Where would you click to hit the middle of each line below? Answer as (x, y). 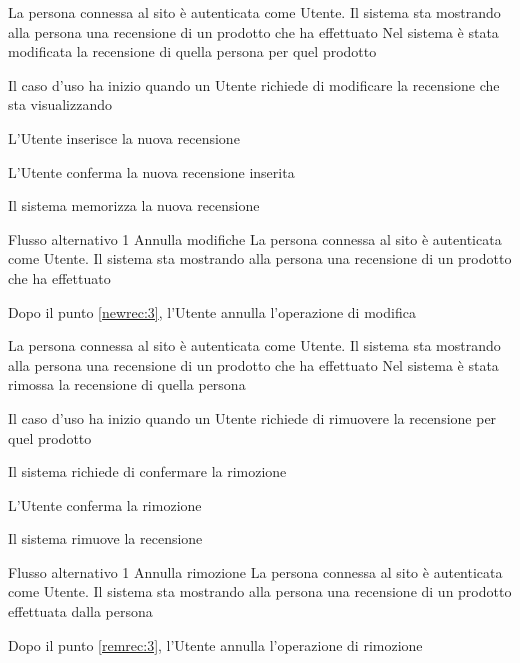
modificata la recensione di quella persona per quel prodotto (192, 51)
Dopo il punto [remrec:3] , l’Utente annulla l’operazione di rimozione (215, 644)
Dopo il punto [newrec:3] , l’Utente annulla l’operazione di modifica (212, 311)
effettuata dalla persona (80, 611)
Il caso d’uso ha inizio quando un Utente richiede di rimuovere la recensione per (252, 417)
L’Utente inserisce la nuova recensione (124, 137)
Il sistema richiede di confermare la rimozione (147, 471)
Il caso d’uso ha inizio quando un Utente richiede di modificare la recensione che (254, 84)
